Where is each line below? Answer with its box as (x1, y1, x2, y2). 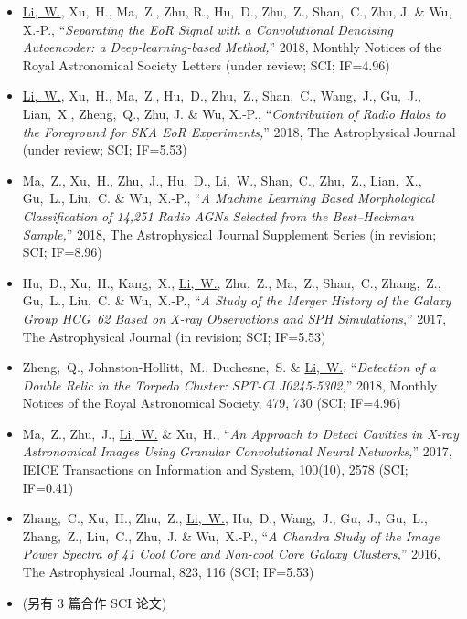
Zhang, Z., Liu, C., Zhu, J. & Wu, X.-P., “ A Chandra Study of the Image (22, 526, 440, 545)
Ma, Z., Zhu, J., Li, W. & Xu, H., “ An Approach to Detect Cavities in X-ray (22, 423, 459, 443)
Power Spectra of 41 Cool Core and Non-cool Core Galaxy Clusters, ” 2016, (22, 544, 440, 563)
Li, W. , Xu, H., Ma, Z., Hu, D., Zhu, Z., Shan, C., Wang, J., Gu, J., (22, 86, 421, 105)
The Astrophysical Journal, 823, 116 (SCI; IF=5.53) (22, 562, 314, 582)
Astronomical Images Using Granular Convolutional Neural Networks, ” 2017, (22, 442, 452, 461)
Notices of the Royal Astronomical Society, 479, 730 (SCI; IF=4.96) (22, 393, 401, 412)
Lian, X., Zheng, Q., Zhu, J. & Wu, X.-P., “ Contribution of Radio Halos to (22, 103, 446, 123)
